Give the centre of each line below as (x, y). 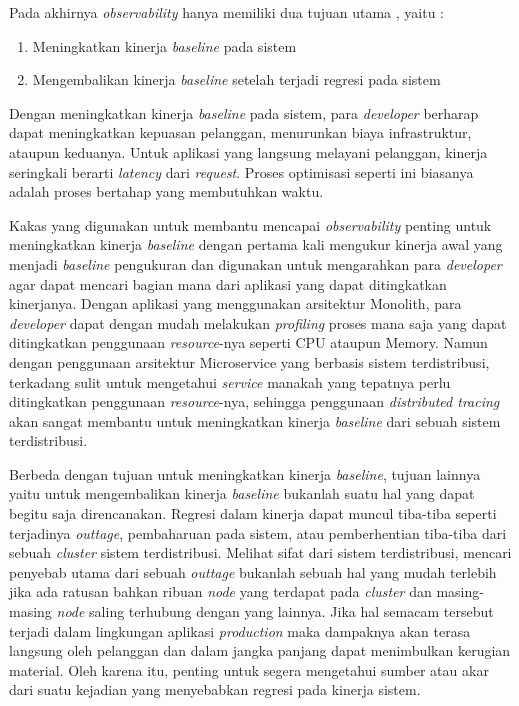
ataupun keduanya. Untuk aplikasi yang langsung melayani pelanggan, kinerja (248, 151)
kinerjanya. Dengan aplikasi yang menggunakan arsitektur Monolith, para (235, 303)
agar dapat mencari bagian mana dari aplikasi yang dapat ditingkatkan (228, 283)
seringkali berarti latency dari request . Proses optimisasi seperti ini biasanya (241, 171)
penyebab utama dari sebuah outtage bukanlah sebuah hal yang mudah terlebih (253, 571)
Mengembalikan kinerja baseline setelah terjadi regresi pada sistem (236, 79)
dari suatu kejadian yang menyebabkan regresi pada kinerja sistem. (215, 689)
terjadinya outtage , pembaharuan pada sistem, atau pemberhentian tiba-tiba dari (258, 532)
